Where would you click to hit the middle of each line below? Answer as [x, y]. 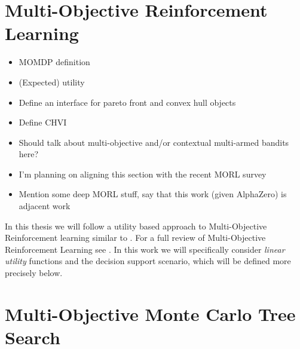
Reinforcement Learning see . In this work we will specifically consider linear [145, 249]
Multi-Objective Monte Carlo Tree [150, 313]
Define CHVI [43, 122]
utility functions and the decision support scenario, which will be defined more [148, 261]
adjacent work [45, 206]
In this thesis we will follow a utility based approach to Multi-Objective [136, 226]
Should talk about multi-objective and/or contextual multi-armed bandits [154, 142]
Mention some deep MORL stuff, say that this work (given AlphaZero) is [153, 194]
